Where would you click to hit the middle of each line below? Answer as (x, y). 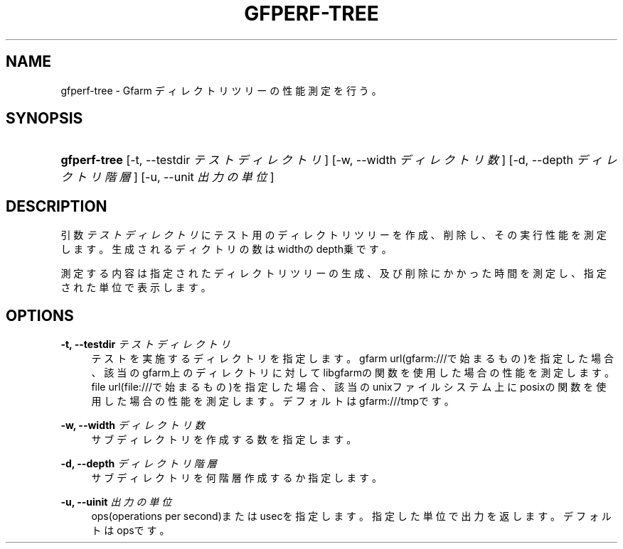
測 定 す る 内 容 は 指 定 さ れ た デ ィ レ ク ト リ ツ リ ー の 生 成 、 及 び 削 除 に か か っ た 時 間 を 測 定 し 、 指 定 (334, 273)
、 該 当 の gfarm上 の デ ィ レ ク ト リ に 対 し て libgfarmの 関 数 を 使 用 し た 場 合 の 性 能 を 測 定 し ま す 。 (353, 373)
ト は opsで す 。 (131, 531)
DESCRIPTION (57, 206)
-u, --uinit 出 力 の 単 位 (116, 502)
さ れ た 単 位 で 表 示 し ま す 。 (136, 288)
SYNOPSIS (44, 119)
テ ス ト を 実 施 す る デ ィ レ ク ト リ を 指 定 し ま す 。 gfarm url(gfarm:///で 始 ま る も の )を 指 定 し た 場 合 (352, 359)
